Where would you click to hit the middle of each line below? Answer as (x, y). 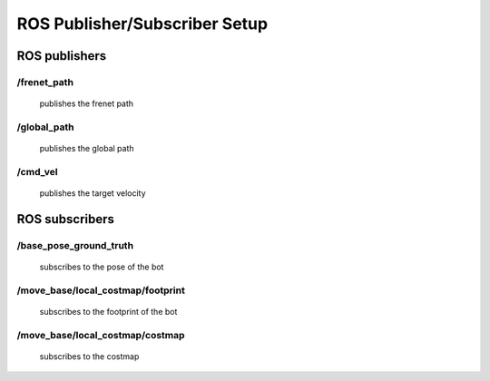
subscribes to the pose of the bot (102, 267)
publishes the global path (87, 149)
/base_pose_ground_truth (75, 245)
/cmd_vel (37, 171)
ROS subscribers (66, 219)
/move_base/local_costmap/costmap (101, 335)
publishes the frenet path (87, 103)
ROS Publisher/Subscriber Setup (142, 24)
